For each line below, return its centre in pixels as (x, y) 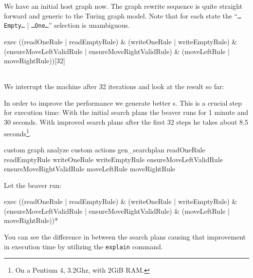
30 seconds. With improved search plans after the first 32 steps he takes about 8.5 (126, 122)
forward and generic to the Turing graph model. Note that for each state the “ (121, 15)
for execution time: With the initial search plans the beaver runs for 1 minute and (126, 112)
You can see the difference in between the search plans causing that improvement (125, 237)
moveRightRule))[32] (35, 61)
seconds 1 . (18, 132)
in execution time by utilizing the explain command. (83, 246)
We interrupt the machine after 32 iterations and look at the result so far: (114, 86)
